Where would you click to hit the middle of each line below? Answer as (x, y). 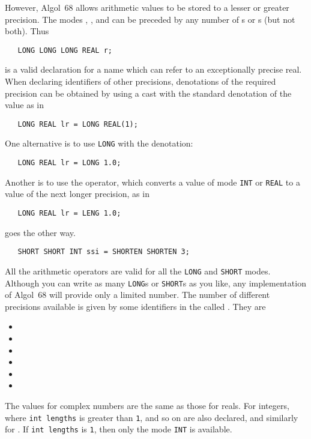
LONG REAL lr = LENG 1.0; (69, 213)
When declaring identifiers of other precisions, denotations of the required (140, 81)
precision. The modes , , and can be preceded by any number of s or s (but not (150, 19)
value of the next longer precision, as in (77, 194)
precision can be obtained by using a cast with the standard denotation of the (148, 93)
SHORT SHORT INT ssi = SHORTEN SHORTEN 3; (104, 252)
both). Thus (27, 31)
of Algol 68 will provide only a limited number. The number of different (137, 295)
